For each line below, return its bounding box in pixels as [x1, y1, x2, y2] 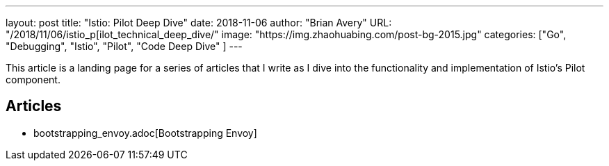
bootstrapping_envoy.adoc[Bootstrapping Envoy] [33, 126, 257, 139]
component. [6, 74, 60, 85]
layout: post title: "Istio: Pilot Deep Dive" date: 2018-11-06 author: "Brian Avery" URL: [6, 17, 392, 28]
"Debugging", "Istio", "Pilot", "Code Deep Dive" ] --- [6, 40, 243, 52]
